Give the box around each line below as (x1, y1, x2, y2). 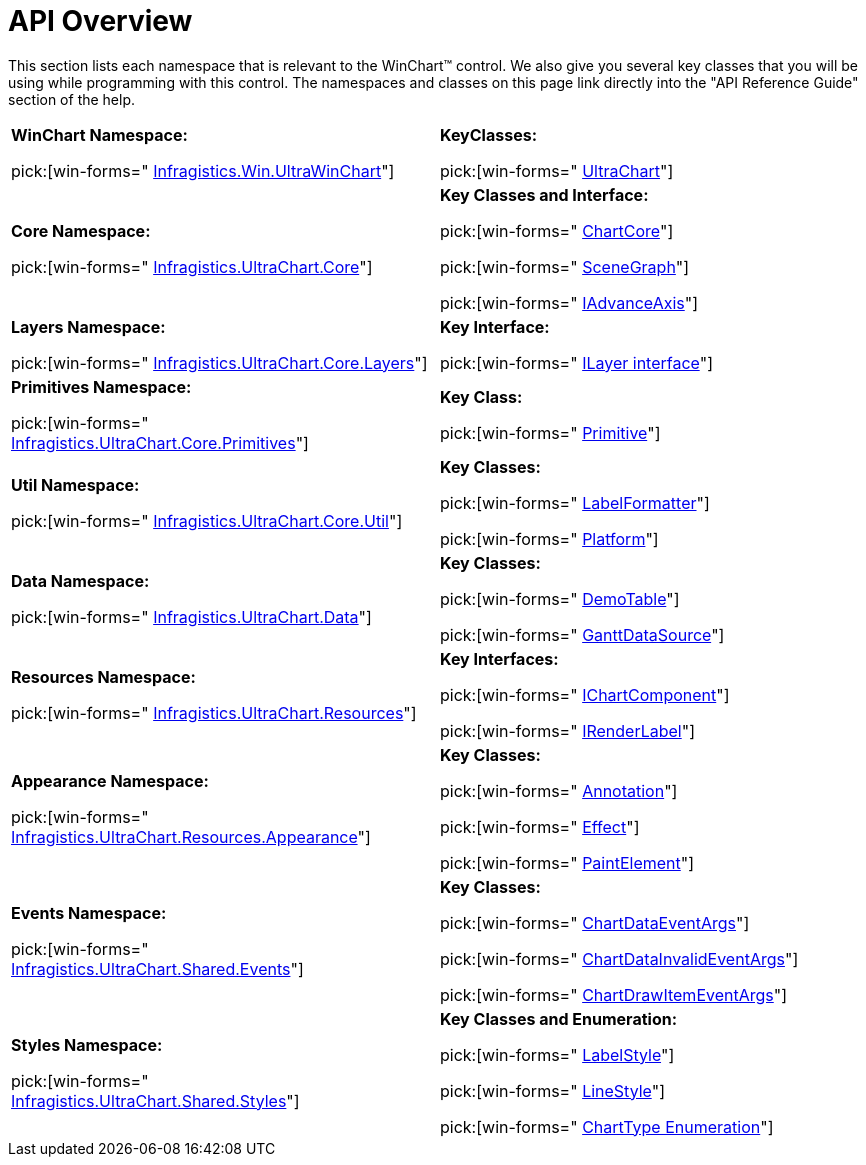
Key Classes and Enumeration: (440, 1008, 677, 1029)
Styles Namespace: (11, 1034, 163, 1055)
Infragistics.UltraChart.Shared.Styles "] (11, 1090, 300, 1111)
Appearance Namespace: (11, 770, 209, 791)
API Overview (8, 4, 193, 38)
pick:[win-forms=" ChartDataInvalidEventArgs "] (440, 948, 799, 969)
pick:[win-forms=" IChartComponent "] (440, 684, 730, 705)
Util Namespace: (11, 474, 140, 495)
